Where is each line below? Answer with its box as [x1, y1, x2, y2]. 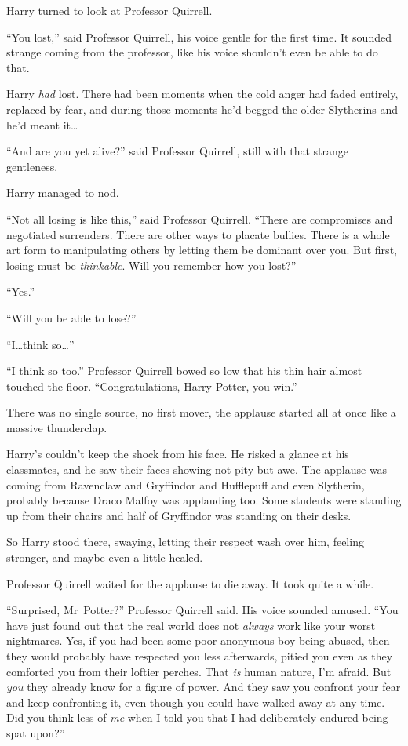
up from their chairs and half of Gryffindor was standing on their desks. [6, 507, 352, 523]
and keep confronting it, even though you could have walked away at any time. [6, 693, 385, 710]
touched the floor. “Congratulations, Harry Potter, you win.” [6, 377, 297, 394]
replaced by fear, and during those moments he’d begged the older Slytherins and [6, 100, 399, 117]
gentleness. [6, 158, 58, 174]
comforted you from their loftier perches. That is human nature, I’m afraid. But [6, 663, 392, 679]
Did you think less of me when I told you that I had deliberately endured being [6, 709, 388, 726]
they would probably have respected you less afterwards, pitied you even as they [6, 648, 393, 664]
